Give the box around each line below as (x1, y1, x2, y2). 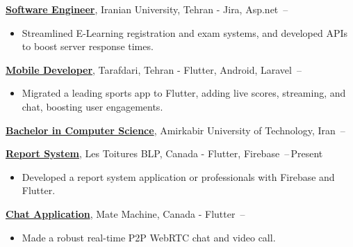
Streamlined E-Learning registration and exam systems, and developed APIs (22, 25, 347, 40)
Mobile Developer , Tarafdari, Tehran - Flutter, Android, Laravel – (6, 62, 302, 77)
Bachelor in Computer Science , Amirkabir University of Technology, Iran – (6, 122, 345, 137)
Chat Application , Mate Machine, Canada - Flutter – (6, 206, 245, 221)
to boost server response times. (22, 39, 154, 54)
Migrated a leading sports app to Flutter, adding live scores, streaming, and (22, 86, 346, 100)
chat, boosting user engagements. (22, 99, 163, 113)
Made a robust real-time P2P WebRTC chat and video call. (22, 230, 276, 244)
